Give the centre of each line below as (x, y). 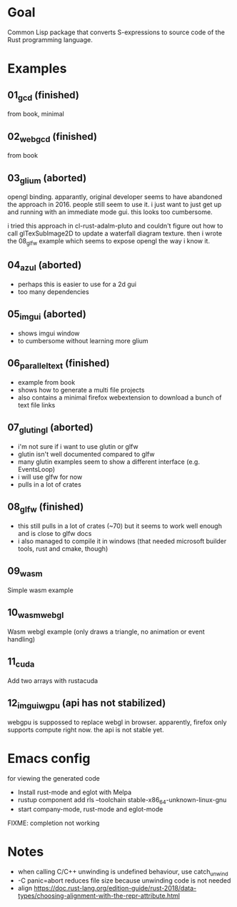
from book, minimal (36, 114)
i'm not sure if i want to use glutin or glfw (78, 446)
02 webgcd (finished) (52, 137)
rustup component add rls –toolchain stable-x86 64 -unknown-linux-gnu (122, 800)
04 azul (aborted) (45, 266)
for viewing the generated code (54, 778)
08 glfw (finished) (46, 508)
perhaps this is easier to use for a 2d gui (77, 284)
